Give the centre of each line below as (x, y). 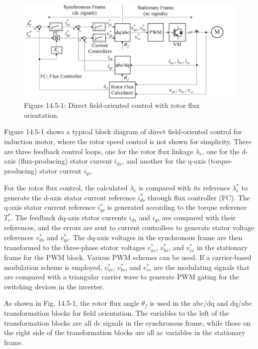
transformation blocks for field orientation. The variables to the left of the (117, 312)
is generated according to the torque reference (177, 207)
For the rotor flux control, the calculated (66, 188)
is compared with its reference (184, 188)
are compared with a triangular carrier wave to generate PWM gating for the (122, 277)
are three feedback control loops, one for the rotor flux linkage (99, 151)
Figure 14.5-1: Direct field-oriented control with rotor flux (112, 105)
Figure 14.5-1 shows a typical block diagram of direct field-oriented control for (123, 131)
